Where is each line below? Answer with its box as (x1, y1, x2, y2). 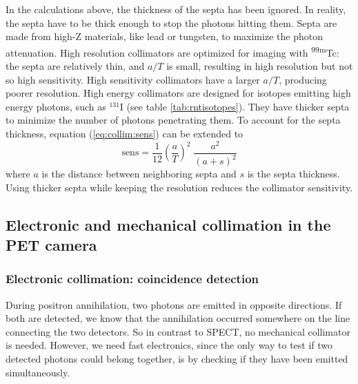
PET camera (6, 234, 97, 256)
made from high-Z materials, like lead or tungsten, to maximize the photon (6, 29, 323, 44)
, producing (279, 72, 327, 86)
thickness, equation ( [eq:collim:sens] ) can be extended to (6, 126, 243, 140)
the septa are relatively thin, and (6, 59, 145, 73)
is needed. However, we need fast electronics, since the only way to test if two (6, 338, 333, 352)
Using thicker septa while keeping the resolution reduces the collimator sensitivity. (6, 180, 353, 194)
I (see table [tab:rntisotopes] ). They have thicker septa (119, 99, 350, 113)
